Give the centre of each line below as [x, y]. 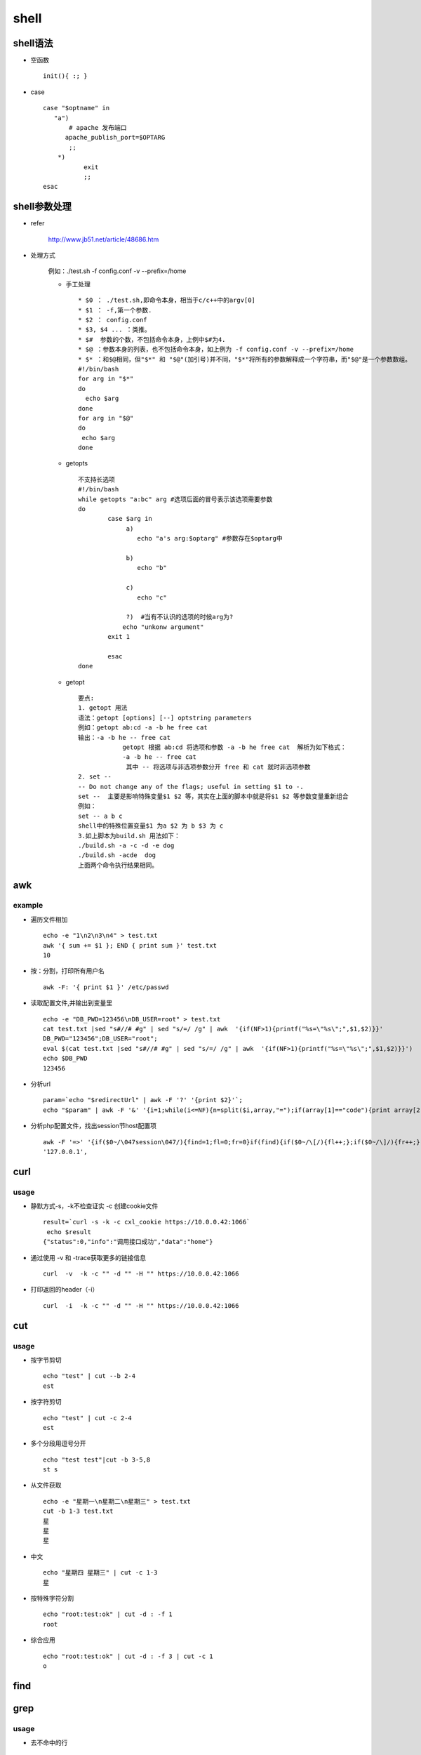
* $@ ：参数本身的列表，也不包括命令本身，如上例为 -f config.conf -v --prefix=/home [216, 350]
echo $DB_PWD [65, 1059]
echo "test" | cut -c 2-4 [88, 1418]
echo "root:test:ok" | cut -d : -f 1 [108, 1614]
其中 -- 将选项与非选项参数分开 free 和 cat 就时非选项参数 [219, 767]
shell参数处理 [42, 207]
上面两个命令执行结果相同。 [118, 865]
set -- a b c [100, 816]
